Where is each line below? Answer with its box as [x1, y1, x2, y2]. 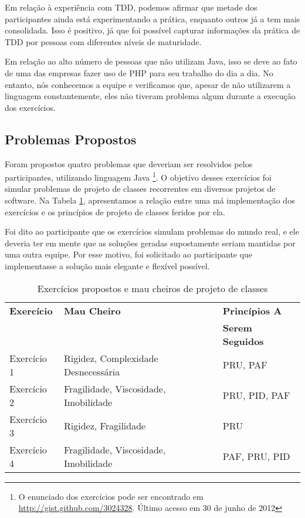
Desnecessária [64, 364, 120, 378]
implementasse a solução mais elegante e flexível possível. [5, 259, 210, 272]
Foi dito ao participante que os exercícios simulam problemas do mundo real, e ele [5, 225, 299, 238]
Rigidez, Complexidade [64, 351, 158, 365]
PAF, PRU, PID [222, 449, 290, 463]
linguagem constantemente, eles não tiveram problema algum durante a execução [5, 90, 296, 102]
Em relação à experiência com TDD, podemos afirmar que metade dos [5, 1, 257, 13]
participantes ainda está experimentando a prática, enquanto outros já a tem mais [5, 12, 300, 25]
